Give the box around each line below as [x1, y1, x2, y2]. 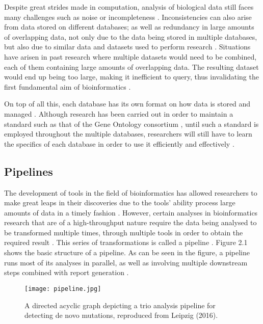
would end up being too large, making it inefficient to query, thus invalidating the [4, 71, 259, 82]
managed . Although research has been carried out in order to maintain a [4, 108, 233, 119]
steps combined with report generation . [4, 267, 129, 278]
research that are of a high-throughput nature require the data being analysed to [4, 217, 257, 228]
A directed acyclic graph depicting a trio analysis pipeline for [24, 300, 216, 310]
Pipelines [4, 163, 53, 179]
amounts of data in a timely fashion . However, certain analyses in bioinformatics [4, 207, 258, 218]
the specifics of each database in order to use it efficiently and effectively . [4, 138, 234, 149]
